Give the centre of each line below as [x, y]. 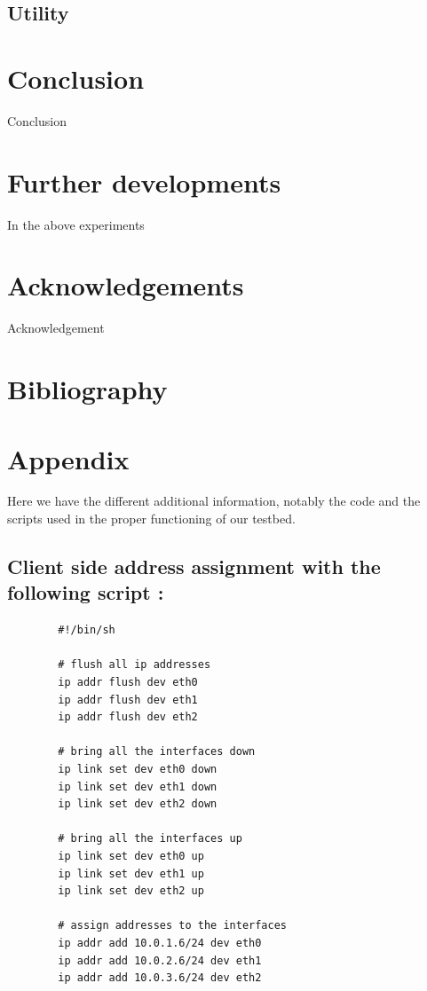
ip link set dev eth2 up [131, 891]
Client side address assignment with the [194, 566]
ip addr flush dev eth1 [128, 700]
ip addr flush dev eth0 [128, 682]
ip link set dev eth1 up [131, 873]
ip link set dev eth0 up [131, 856]
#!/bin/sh [87, 630]
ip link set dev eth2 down [138, 804]
